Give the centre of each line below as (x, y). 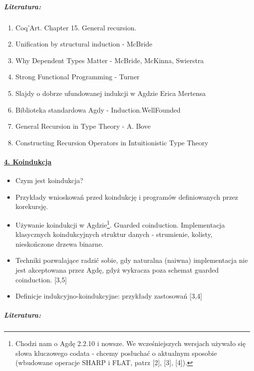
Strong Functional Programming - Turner (77, 77)
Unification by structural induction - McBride (84, 44)
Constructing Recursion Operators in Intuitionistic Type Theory (112, 142)
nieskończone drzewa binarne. (60, 243)
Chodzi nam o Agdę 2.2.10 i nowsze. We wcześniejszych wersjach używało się (130, 343)
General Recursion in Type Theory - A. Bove (83, 126)
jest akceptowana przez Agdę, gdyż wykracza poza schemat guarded (117, 269)
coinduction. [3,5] (41, 279)
